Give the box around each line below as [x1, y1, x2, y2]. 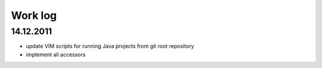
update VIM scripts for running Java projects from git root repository [26, 43, 194, 50]
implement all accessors [26, 51, 86, 58]
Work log [11, 9, 57, 22]
